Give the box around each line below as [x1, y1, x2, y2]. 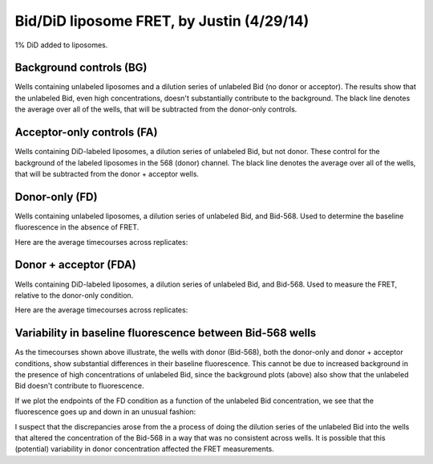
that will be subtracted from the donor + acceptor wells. [14, 169, 200, 178]
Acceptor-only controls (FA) [14, 125, 158, 140]
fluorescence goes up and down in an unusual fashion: [14, 407, 196, 417]
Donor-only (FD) [14, 189, 98, 204]
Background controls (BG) [14, 61, 148, 75]
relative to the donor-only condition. [14, 290, 134, 300]
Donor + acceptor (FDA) [14, 258, 136, 272]
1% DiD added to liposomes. [14, 40, 108, 50]
